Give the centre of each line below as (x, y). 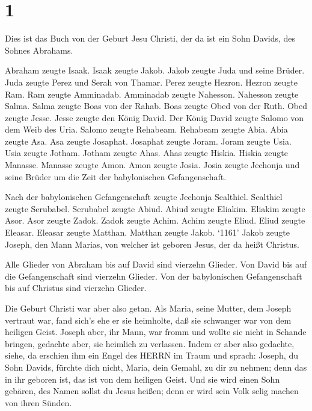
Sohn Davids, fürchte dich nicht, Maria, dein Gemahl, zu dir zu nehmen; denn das (156, 367)
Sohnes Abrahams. (39, 50)
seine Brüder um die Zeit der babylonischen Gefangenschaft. (116, 176)
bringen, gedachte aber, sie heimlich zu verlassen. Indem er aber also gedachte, (150, 343)
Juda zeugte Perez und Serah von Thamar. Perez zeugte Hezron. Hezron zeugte (151, 82)
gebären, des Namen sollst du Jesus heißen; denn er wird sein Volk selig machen (152, 391)
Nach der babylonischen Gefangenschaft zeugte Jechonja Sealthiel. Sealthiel (144, 197)
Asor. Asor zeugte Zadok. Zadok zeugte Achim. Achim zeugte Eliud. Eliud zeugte (155, 220)
